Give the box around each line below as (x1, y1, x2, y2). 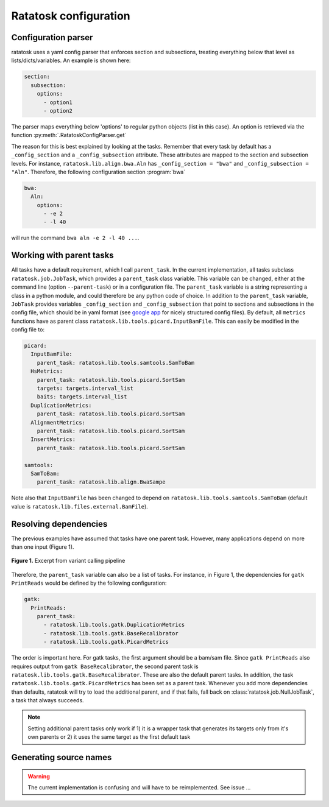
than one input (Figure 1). (11, 543, 74, 551)
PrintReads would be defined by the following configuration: (11, 579, 167, 587)
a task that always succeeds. (11, 697, 85, 704)
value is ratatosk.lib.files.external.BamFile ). (11, 502, 149, 510)
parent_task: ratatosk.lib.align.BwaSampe (37, 479, 166, 485)
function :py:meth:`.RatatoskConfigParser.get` (11, 132, 127, 139)
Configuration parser (11, 32, 93, 43)
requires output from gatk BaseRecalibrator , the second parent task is (11, 663, 199, 670)
